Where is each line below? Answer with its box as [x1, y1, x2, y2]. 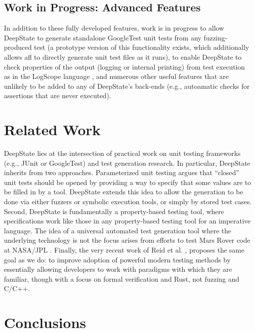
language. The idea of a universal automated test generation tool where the [4, 225, 231, 235]
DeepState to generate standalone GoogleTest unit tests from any [4, 32, 202, 42]
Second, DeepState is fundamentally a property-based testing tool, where [4, 206, 224, 216]
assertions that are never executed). [4, 90, 111, 101]
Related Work [4, 119, 101, 140]
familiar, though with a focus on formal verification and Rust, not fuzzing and [4, 273, 240, 284]
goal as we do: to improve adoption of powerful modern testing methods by [4, 254, 231, 264]
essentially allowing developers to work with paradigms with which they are [4, 264, 232, 274]
